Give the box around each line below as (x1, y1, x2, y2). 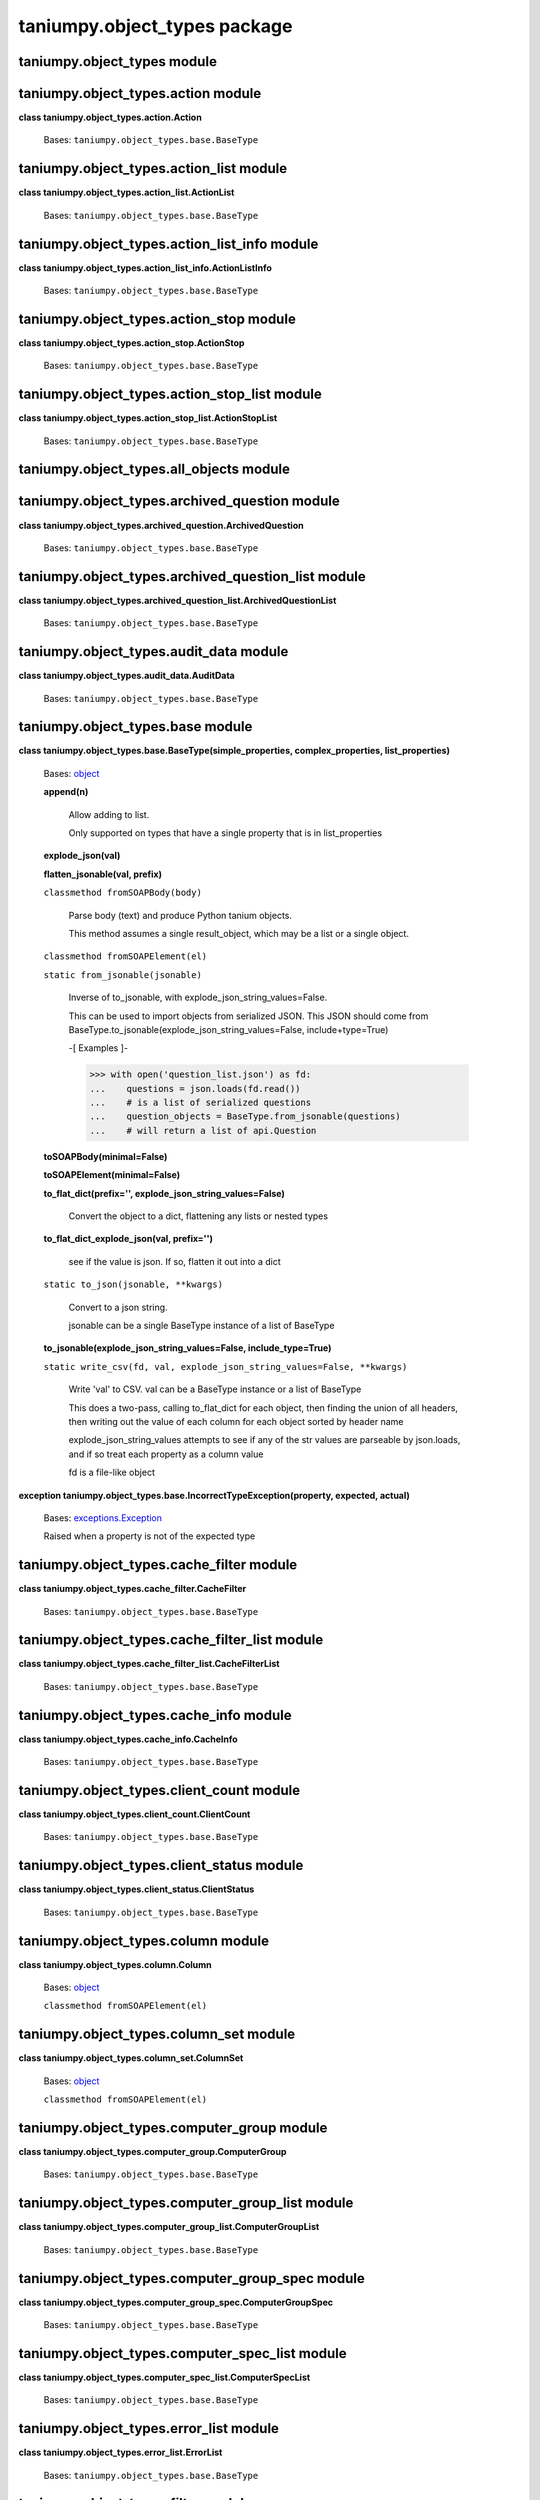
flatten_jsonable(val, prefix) (43, 868, 162, 880)
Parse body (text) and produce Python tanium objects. (68, 909, 293, 921)
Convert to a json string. (68, 1301, 169, 1313)
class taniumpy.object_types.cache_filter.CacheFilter (18, 1583, 247, 1595)
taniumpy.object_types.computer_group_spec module (18, 2270, 365, 2287)
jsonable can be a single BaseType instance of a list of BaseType (68, 1319, 335, 1331)
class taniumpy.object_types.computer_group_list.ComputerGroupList (18, 2221, 320, 2233)
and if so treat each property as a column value (68, 1448, 264, 1460)
